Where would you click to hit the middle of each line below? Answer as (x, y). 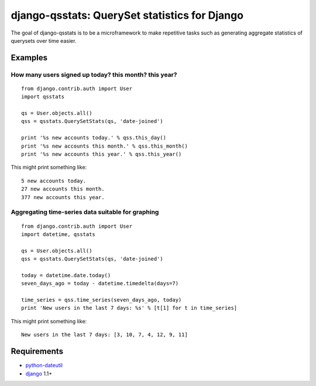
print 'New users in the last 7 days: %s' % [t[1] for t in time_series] (129, 308)
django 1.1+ (39, 373)
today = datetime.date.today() (66, 275)
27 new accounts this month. (63, 189)
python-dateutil (44, 365)
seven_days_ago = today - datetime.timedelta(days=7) (100, 283)
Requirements (37, 351)
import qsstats (43, 97)
